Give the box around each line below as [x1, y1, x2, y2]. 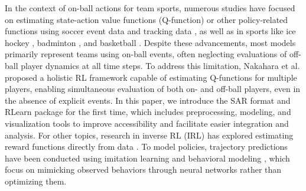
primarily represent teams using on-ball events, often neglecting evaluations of [5, 48, 287, 60]
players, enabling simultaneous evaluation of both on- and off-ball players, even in [5, 83, 301, 95]
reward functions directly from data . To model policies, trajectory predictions [5, 140, 288, 153]
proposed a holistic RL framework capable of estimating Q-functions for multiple [5, 71, 297, 83]
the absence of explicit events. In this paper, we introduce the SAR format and [5, 94, 291, 106]
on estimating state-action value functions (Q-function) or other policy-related [5, 13, 288, 25]
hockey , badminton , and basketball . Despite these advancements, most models [5, 36, 296, 48]
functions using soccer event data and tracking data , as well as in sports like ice [5, 25, 296, 37]
